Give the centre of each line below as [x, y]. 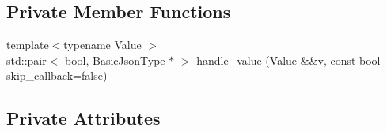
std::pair [27, 60]
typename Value [102, 45]
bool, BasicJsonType [115, 60]
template [28, 45]
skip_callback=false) [57, 75]
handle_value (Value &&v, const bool [288, 60]
